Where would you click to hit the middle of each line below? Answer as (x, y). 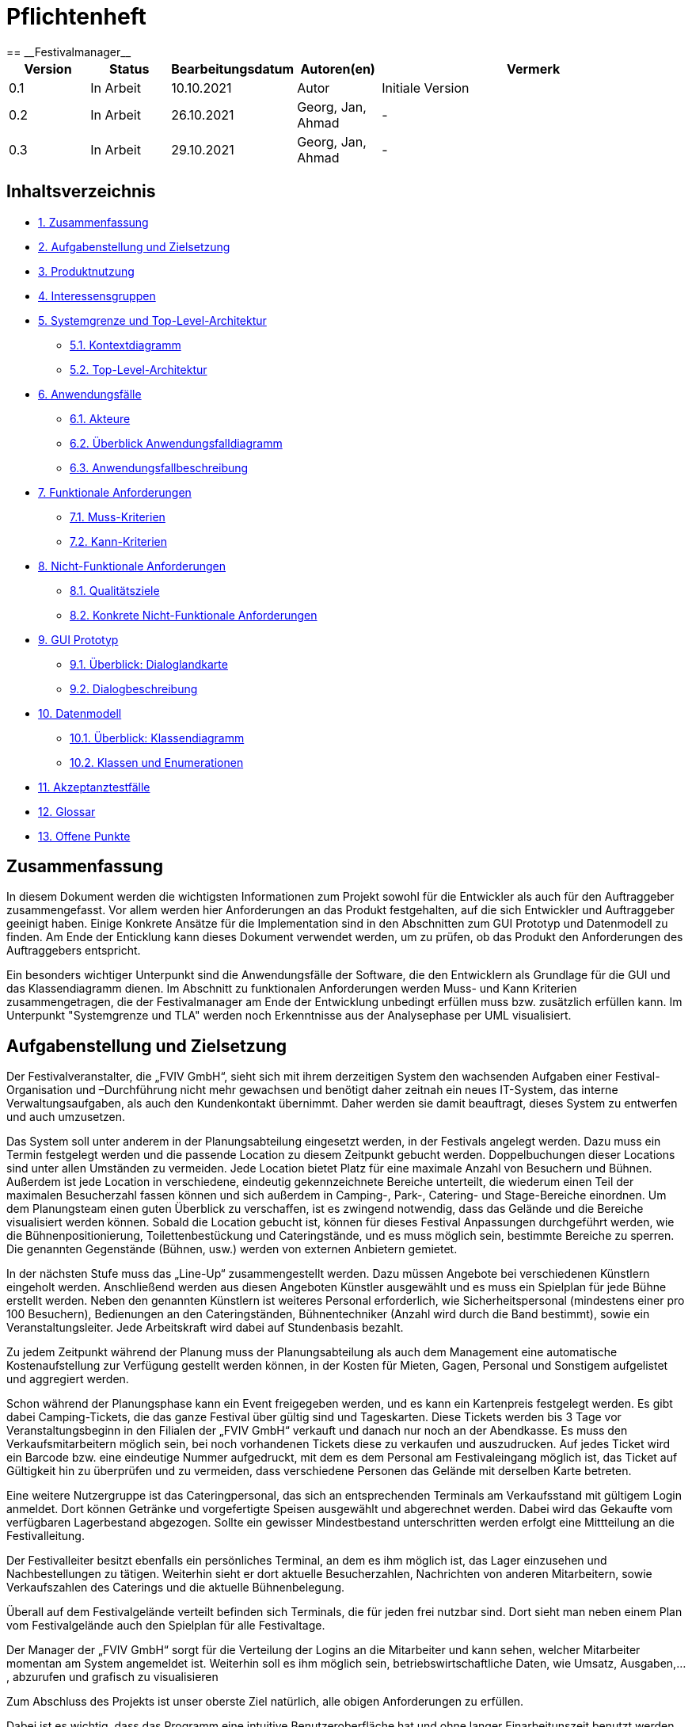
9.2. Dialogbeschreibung (134, 688)
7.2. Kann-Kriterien (119, 541)
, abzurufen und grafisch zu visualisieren (112, 1677)
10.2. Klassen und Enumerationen (157, 762)
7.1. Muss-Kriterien (118, 517)
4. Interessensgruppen (97, 295)
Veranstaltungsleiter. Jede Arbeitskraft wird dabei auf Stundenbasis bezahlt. (205, 1328)
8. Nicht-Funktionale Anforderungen (132, 566)
